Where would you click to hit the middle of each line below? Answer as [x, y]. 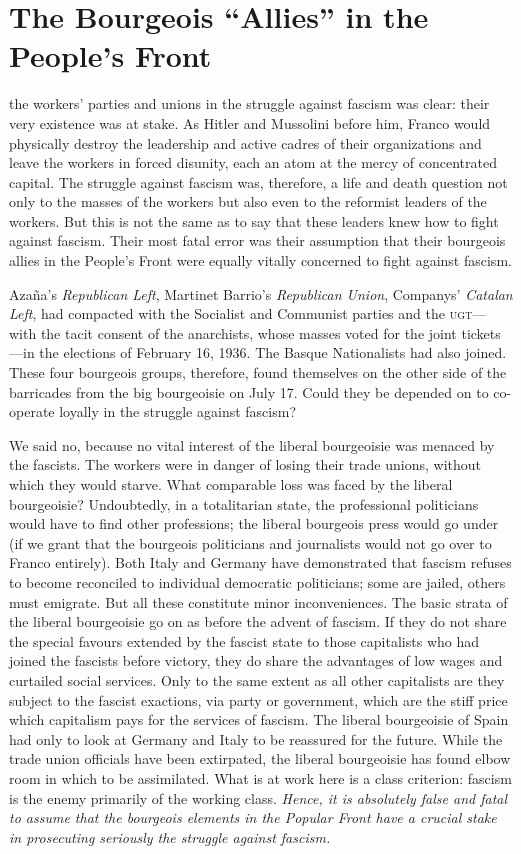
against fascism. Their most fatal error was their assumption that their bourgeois [257, 240]
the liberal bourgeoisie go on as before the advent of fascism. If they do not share [258, 621]
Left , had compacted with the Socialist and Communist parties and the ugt [241, 313]
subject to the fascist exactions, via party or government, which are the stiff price [258, 699]
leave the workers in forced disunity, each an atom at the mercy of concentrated [253, 162]
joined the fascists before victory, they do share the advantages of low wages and [256, 660]
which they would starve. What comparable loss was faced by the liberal [231, 484]
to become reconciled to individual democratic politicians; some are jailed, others [257, 581]
